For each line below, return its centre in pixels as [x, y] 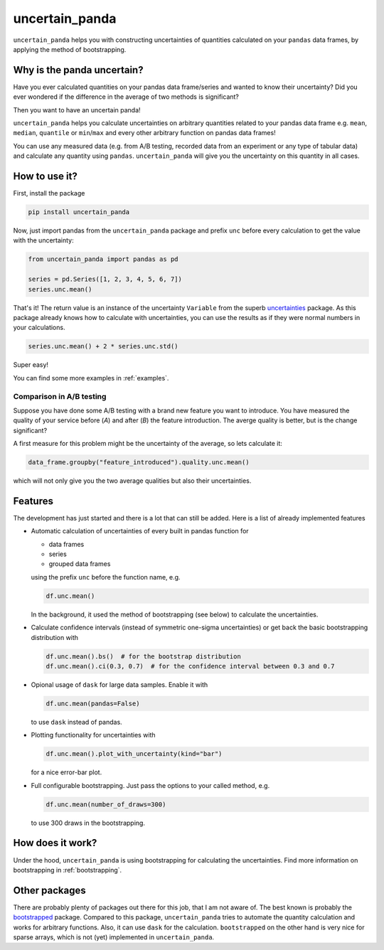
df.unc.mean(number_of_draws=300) [106, 804]
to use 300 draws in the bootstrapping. [88, 823]
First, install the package [49, 193]
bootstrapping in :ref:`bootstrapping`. [68, 870]
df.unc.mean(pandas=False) [93, 703]
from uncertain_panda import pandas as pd [103, 259]
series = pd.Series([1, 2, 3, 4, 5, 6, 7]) [105, 279]
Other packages [49, 890]
